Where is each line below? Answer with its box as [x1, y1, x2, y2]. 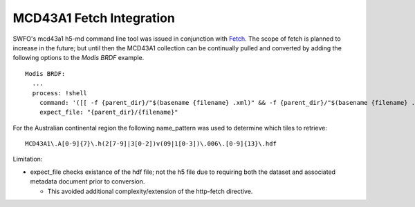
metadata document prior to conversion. [30, 177, 145, 186]
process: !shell [32, 89, 88, 97]
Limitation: [12, 155, 43, 164]
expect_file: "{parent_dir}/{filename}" [39, 108, 179, 117]
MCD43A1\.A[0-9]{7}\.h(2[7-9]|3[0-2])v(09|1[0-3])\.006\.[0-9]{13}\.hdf [25, 140, 277, 148]
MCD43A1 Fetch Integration [12, 10, 176, 26]
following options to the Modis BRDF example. [12, 54, 145, 62]
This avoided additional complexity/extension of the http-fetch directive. [47, 187, 253, 195]
